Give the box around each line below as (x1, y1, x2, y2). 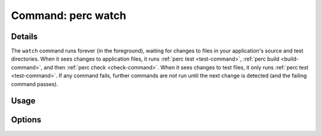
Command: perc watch (11, 9, 126, 22)
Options (11, 115, 42, 125)
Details (11, 31, 38, 42)
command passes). (11, 80, 58, 87)
